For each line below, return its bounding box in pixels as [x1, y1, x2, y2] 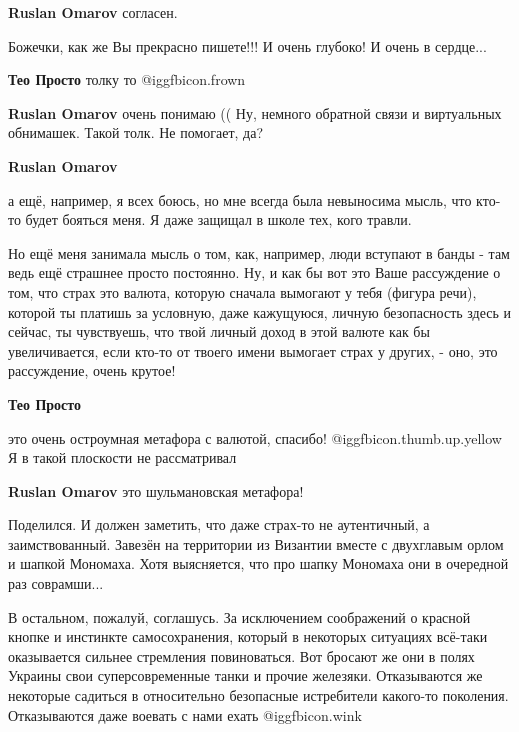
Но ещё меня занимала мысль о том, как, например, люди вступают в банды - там [8, 242, 510, 263]
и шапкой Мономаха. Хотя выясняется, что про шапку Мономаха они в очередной [8, 553, 509, 574]
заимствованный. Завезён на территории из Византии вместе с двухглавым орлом [8, 533, 504, 554]
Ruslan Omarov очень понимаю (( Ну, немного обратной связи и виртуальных [8, 102, 502, 123]
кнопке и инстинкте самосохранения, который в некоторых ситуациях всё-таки [8, 626, 488, 647]
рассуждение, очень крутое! [8, 360, 176, 381]
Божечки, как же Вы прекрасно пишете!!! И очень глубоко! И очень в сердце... [8, 35, 487, 56]
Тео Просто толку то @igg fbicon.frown [8, 69, 246, 90]
